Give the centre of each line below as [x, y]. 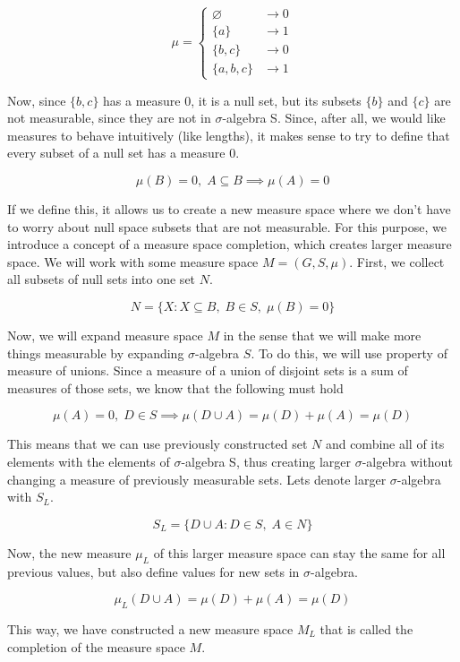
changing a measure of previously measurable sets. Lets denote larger [197, 479]
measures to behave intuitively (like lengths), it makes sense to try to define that [229, 135]
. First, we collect [397, 261]
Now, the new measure [69, 552]
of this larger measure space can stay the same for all [299, 552]
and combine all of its [385, 444]
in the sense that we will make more [322, 335]
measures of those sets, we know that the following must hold [175, 387]
